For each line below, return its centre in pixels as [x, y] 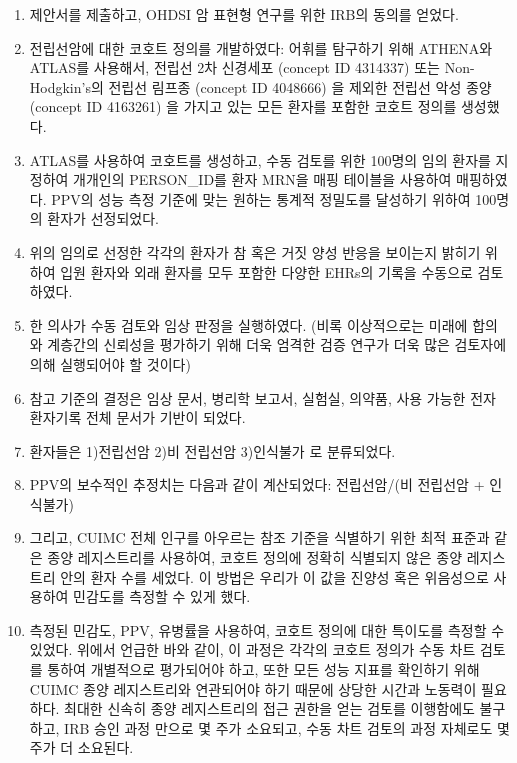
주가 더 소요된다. [81, 747]
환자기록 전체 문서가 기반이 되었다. [137, 417]
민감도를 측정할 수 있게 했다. [162, 596]
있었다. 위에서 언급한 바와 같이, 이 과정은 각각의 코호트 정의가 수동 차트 [252, 649]
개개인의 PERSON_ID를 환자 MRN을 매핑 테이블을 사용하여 [262, 179]
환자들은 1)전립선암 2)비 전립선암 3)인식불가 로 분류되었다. [212, 450]
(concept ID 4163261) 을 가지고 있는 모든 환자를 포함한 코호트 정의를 [243, 106]
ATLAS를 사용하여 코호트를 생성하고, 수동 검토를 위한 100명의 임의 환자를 [260, 159]
